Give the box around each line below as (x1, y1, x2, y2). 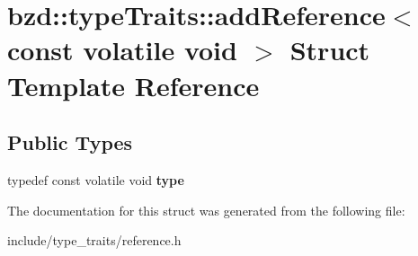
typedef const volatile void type (7, 170, 184, 189)
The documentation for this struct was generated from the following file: (7, 200, 405, 219)
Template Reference (7, 66, 260, 103)
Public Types (7, 128, 133, 156)
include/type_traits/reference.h (7, 231, 182, 250)
